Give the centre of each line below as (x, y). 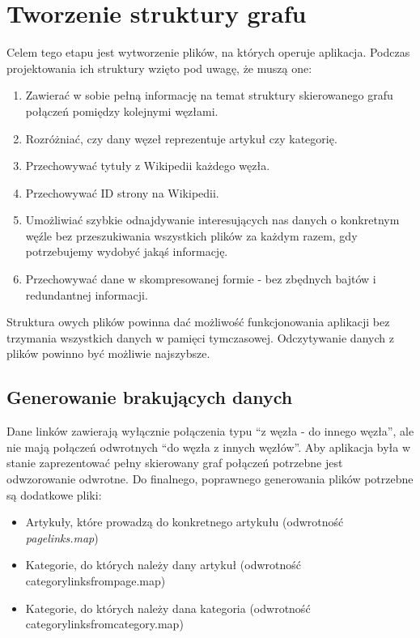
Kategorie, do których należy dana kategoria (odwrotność (168, 608)
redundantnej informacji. (87, 294)
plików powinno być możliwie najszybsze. (108, 353)
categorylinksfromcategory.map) (104, 624)
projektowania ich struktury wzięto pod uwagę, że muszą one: (159, 68)
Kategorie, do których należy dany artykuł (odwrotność (163, 565)
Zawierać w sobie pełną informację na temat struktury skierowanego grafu (209, 95)
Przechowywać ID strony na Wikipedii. (122, 192)
